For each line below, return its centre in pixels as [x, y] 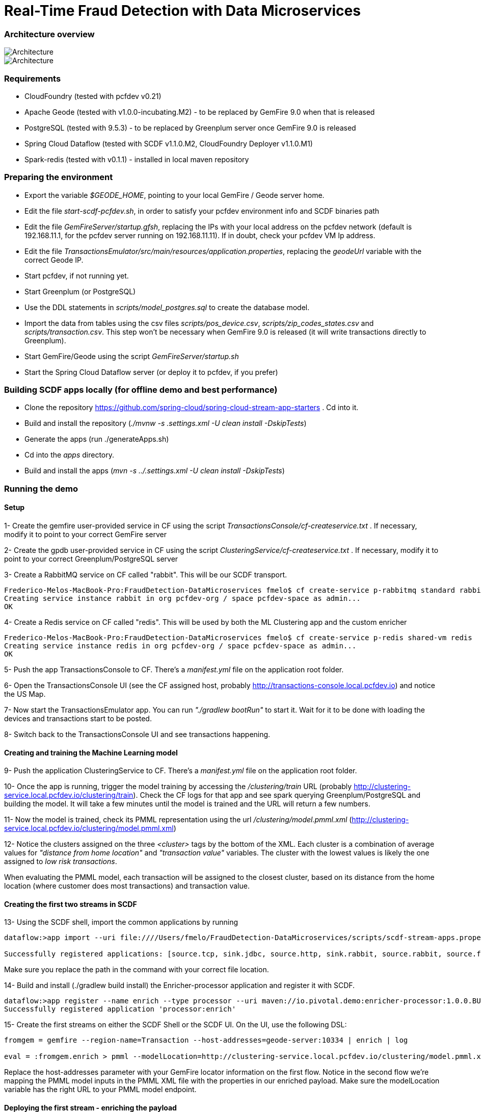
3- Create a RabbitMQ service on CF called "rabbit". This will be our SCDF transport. [146, 574]
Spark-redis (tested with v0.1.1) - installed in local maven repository [137, 159]
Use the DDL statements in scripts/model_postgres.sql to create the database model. [167, 307]
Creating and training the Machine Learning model [91, 752]
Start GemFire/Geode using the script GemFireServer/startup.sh [132, 356]
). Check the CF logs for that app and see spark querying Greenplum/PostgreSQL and [277, 795]
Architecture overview [49, 34]
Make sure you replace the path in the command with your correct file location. [137, 970]
